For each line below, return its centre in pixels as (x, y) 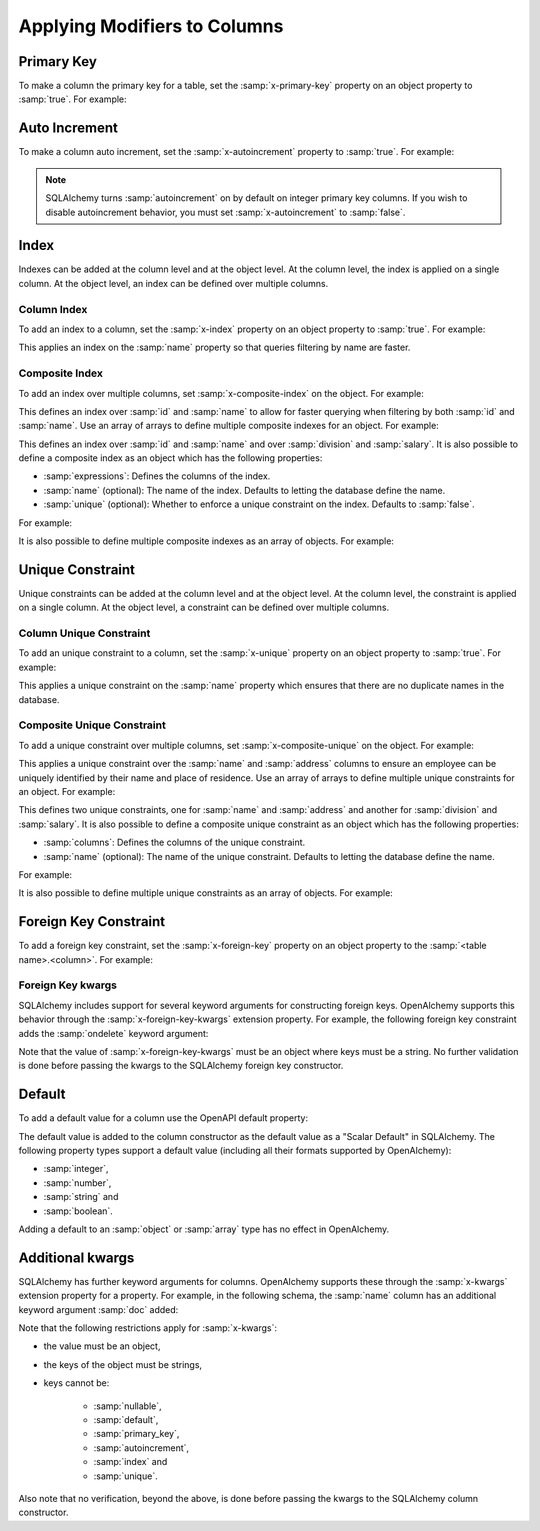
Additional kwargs (76, 1257)
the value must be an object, (102, 1346)
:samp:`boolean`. (78, 1211)
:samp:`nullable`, (127, 1406)
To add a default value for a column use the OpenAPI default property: (163, 1118)
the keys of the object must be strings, (123, 1364)
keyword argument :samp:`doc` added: (98, 1309)
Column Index (53, 309)
